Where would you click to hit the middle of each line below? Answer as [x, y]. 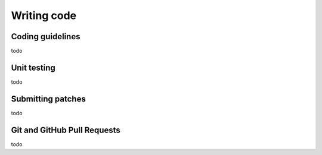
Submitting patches [48, 99]
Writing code [44, 15]
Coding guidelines [46, 37]
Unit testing [33, 67]
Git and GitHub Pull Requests [66, 130]
